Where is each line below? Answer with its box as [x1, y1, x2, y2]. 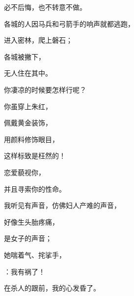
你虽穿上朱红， [4, 101, 52, 111]
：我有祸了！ [4, 266, 45, 276]
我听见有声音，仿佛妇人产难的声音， [4, 200, 121, 210]
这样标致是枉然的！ [4, 150, 66, 161]
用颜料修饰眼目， [4, 134, 59, 144]
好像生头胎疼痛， [4, 216, 59, 227]
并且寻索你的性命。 [4, 183, 66, 194]
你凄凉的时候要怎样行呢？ [4, 84, 86, 94]
